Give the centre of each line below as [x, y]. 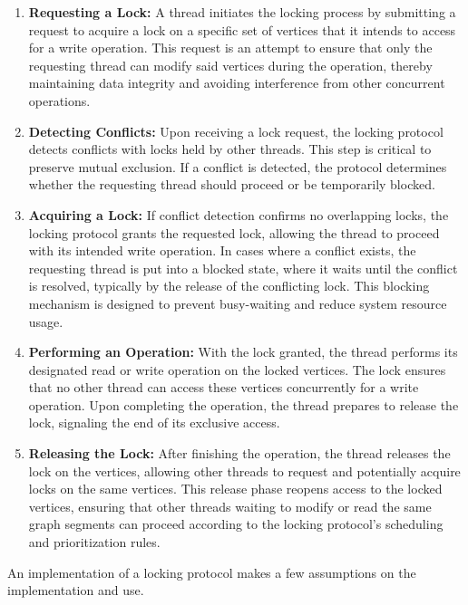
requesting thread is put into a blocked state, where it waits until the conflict [243, 268]
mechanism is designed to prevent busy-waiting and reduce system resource [238, 303]
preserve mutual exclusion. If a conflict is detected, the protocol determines [238, 166]
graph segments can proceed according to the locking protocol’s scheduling [236, 524]
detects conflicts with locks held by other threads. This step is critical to [230, 149]
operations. [59, 100]
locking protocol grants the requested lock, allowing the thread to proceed [234, 232]
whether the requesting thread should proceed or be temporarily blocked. [232, 184]
